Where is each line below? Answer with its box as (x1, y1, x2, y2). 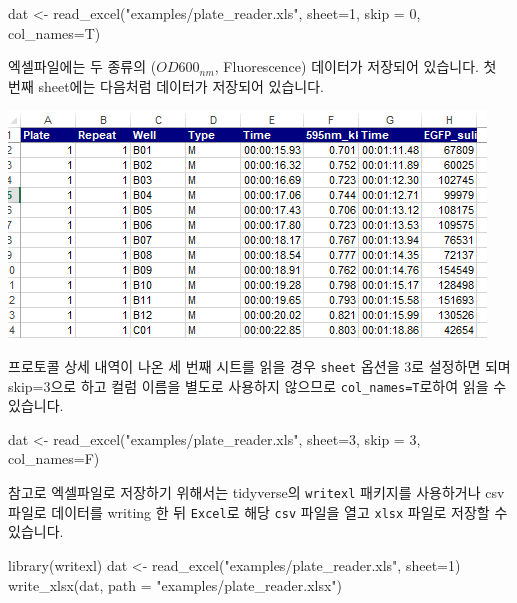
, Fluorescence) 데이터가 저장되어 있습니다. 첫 (214, 56, 497, 77)
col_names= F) (8, 448, 100, 469)
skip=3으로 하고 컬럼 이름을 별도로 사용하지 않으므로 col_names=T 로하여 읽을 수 (8, 375, 507, 396)
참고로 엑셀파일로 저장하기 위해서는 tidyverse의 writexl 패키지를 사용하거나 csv (8, 482, 505, 503)
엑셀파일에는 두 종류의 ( (8, 56, 157, 77)
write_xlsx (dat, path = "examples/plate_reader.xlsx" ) (8, 574, 343, 595)
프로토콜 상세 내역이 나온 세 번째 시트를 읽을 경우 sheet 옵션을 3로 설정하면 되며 (8, 355, 511, 376)
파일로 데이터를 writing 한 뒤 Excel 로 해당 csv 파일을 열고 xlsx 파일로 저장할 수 (8, 501, 508, 522)
